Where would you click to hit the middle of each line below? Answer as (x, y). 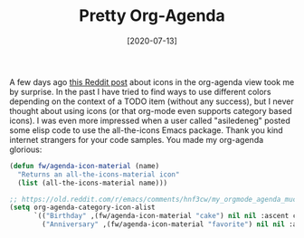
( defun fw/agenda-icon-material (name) (85, 166)
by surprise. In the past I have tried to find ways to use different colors (140, 91)
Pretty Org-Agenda (152, 16)
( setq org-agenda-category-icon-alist (82, 208)
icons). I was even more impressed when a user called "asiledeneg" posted (150, 120)
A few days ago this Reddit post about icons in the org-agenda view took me (152, 81)
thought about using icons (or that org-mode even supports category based (151, 110)
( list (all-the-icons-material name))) (93, 183)
